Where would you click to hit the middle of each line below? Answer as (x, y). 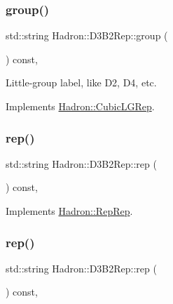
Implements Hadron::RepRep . (69, 211)
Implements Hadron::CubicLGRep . (80, 106)
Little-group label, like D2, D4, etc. (81, 82)
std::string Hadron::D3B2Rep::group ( (87, 35)
